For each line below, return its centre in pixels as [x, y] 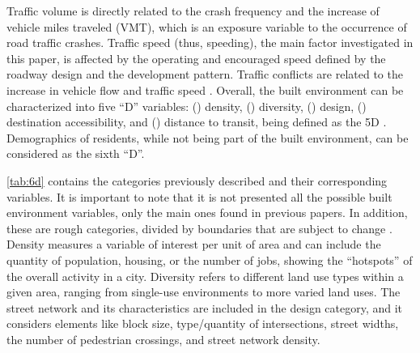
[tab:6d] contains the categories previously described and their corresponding [197, 180]
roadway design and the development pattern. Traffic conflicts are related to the [205, 74]
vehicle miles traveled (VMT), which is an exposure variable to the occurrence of [207, 26]
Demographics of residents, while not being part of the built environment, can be [208, 137]
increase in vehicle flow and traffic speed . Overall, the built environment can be [205, 89]
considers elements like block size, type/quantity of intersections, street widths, [203, 323]
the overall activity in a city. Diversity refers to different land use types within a [205, 276]
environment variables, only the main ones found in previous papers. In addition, [207, 213]
